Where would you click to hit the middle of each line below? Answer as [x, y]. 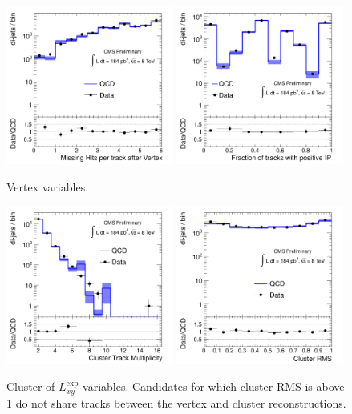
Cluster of [31, 386]
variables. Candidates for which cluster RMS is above [214, 386]
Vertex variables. [48, 186]
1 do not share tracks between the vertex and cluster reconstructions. [176, 402]
